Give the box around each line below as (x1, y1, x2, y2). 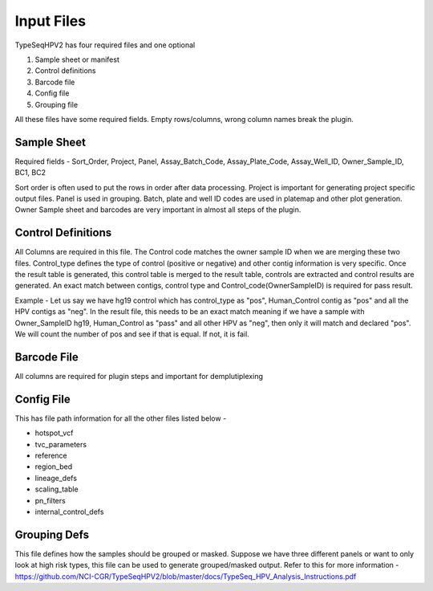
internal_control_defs (34, 507, 104, 516)
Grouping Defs (14, 528, 90, 541)
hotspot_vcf (34, 428, 74, 438)
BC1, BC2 (14, 168, 46, 177)
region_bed (34, 462, 73, 471)
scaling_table (34, 484, 79, 494)
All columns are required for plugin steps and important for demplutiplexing (14, 371, 264, 381)
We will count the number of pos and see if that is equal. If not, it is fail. (14, 329, 250, 339)
